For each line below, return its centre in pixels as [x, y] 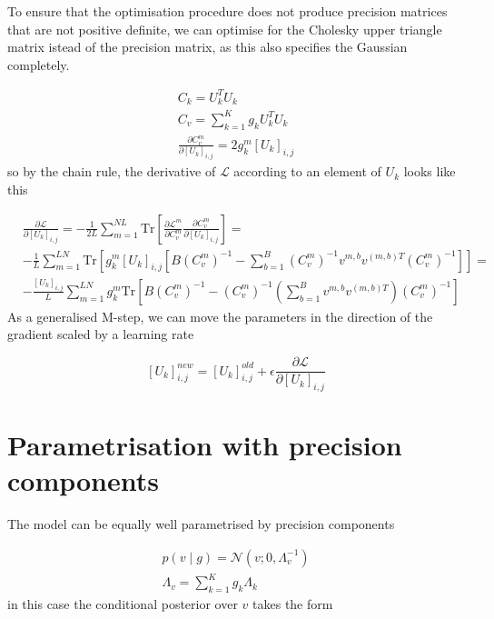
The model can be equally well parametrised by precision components [201, 524]
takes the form [293, 604]
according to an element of [307, 171]
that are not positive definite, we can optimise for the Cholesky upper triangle [225, 29]
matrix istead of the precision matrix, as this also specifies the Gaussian [207, 47]
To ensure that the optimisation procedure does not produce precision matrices [227, 11]
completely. [39, 64]
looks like [430, 171]
